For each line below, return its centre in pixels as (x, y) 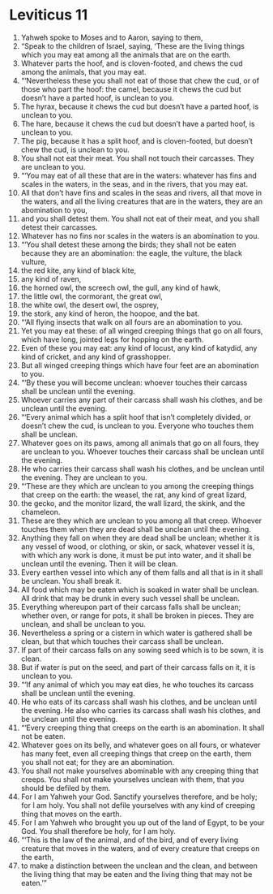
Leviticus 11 (49, 15)
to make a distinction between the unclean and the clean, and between (139, 866)
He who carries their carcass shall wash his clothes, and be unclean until (143, 469)
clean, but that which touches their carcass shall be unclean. (122, 641)
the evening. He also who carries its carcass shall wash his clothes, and (141, 710)
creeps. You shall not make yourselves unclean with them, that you (132, 779)
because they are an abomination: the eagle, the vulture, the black (131, 253)
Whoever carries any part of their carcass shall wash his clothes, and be (141, 399)
